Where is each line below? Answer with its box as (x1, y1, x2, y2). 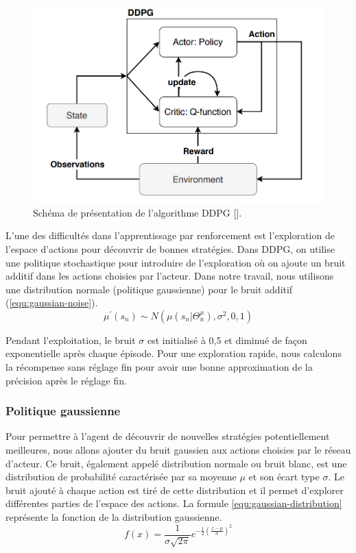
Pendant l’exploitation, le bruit (5, 332, 136, 347)
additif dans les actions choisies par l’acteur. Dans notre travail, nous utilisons (5, 269, 334, 283)
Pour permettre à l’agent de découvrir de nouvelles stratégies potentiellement (5, 429, 330, 443)
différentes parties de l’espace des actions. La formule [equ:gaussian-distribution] (5, 496, 342, 511)
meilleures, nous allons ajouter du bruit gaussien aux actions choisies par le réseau (5, 443, 351, 457)
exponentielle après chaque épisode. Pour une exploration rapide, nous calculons (5, 346, 342, 360)
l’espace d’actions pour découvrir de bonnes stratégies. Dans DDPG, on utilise (5, 241, 335, 256)
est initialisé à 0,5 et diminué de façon (147, 332, 307, 347)
